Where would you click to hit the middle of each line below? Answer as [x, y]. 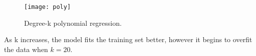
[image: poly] [48, 7]
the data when [26, 49]
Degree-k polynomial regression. [73, 23]
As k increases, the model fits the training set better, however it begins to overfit [128, 39]
